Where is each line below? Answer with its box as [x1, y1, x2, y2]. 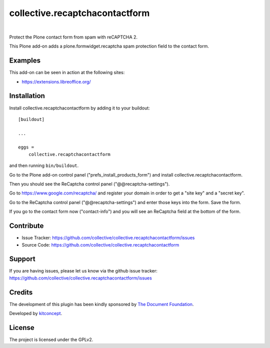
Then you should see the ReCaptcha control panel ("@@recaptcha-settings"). [9, 181, 170, 187]
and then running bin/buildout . [9, 162, 79, 168]
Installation [9, 91, 45, 100]
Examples [9, 56, 41, 65]
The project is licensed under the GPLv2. [9, 336, 93, 342]
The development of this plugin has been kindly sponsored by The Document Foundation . [9, 301, 194, 307]
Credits [9, 288, 33, 296]
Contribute [9, 221, 44, 230]
